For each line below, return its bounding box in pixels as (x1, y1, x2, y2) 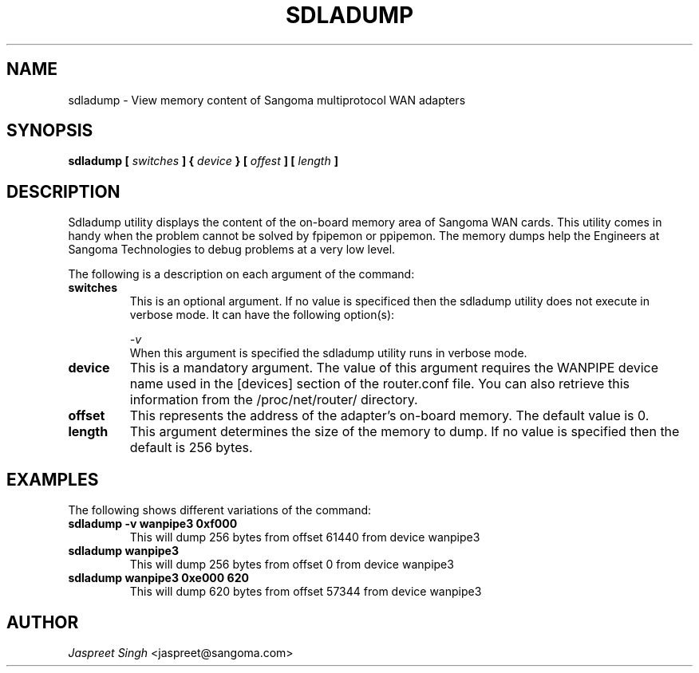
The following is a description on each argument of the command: (68, 267, 415, 281)
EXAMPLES (6, 469, 99, 490)
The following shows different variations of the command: (68, 503, 372, 518)
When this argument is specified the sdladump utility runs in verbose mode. (129, 346, 527, 360)
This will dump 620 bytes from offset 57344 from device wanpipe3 (129, 584, 482, 599)
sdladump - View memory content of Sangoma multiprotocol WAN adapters (68, 92, 466, 107)
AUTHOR (6, 612, 79, 632)
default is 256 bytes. (129, 439, 253, 456)
